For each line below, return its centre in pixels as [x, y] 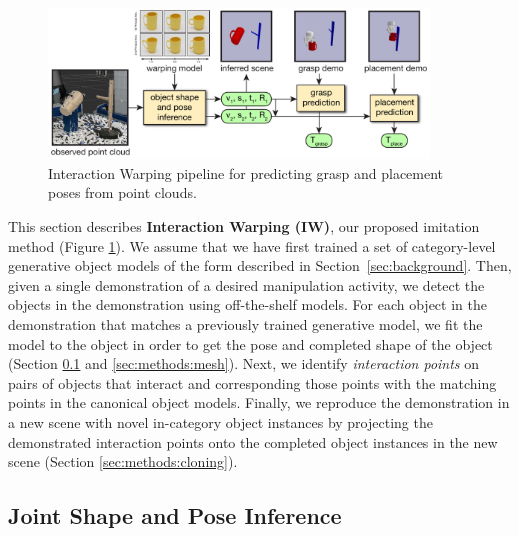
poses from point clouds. [122, 192]
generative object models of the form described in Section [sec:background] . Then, [260, 265]
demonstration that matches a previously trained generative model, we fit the [245, 324]
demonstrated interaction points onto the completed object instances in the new [253, 441]
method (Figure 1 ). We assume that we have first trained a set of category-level [252, 245]
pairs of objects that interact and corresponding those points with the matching [252, 382]
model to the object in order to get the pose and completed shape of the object [250, 343]
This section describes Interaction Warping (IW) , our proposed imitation [244, 226]
